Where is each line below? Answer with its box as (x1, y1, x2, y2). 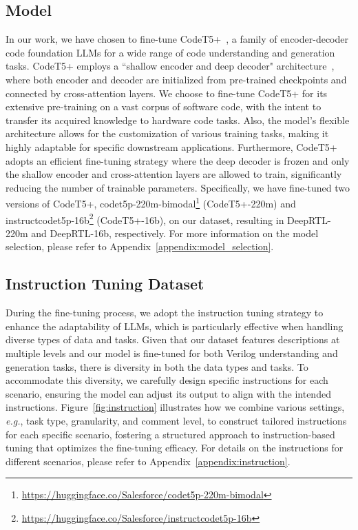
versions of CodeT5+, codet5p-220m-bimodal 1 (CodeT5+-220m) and (6, 194, 296, 210)
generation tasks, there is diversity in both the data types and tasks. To (6, 359, 308, 374)
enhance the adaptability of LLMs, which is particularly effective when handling (6, 318, 344, 333)
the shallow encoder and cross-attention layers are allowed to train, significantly (6, 167, 342, 181)
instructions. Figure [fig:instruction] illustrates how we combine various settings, (6, 400, 345, 414)
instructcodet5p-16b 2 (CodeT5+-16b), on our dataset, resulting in (6, 210, 284, 227)
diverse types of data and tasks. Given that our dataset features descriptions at (6, 332, 340, 347)
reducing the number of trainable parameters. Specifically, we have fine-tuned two (6, 180, 350, 194)
